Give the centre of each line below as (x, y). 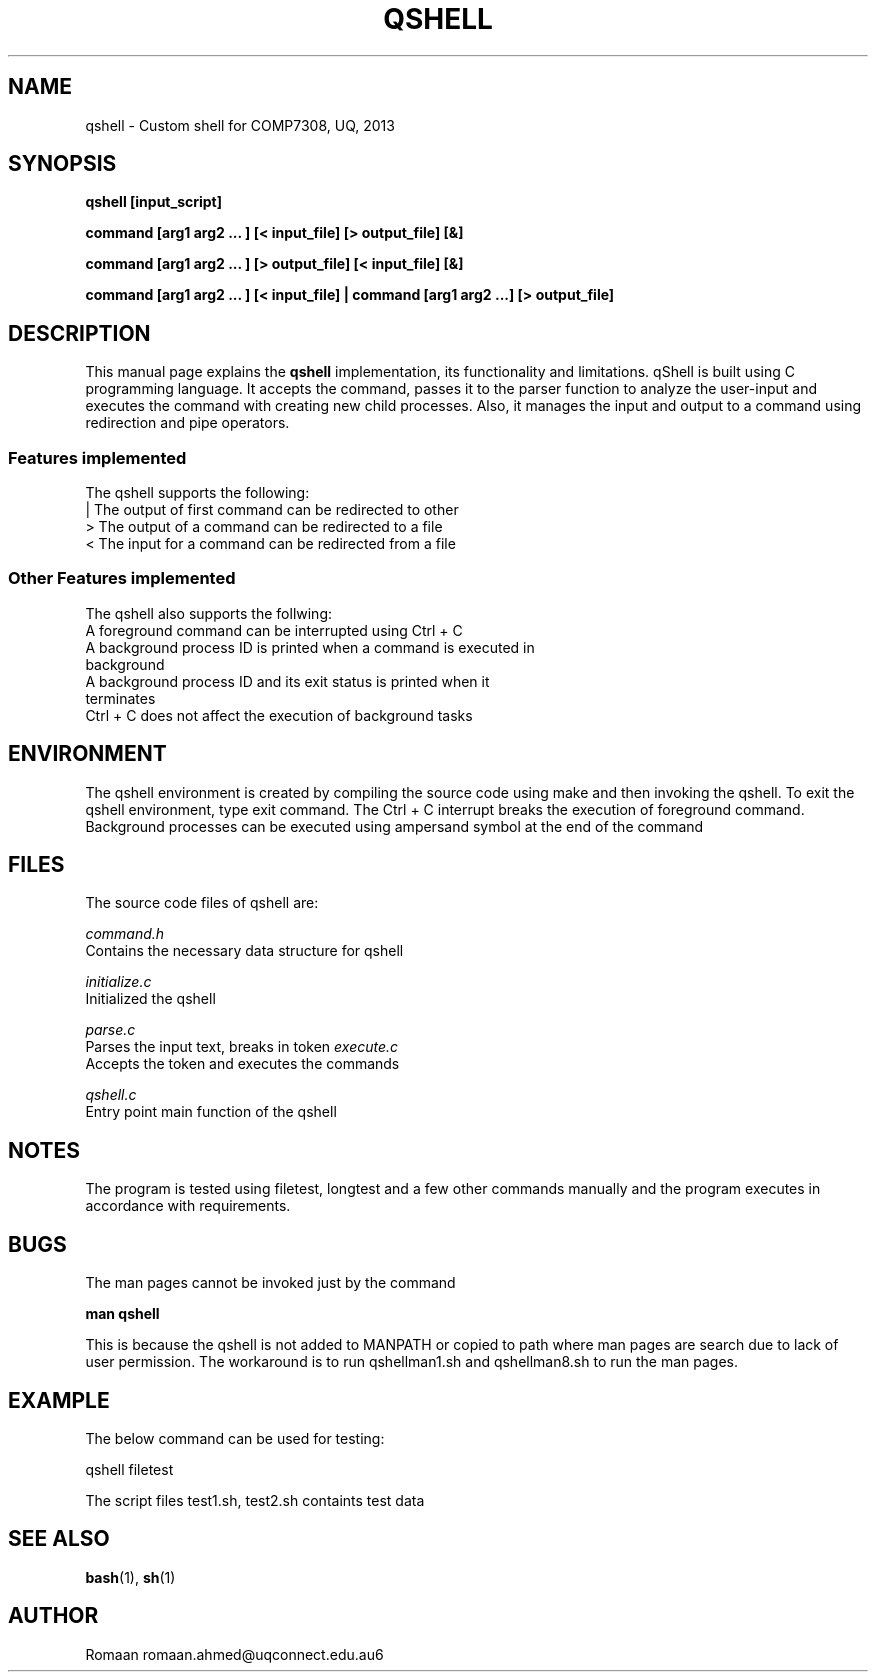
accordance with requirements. (188, 1206)
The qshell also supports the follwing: (209, 613)
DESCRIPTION (79, 333)
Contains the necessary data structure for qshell (244, 951)
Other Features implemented (122, 578)
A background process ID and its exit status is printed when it (287, 681)
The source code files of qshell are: (202, 903)
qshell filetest (129, 1469)
